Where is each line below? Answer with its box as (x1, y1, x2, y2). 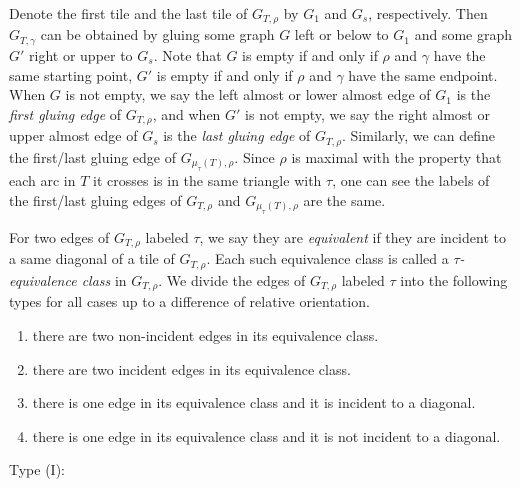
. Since (234, 146, 275, 167)
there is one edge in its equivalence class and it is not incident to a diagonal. (32, 425, 501, 446)
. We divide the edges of (158, 269, 306, 290)
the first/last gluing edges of (9, 189, 182, 210)
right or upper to (29, 44, 133, 65)
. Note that (153, 44, 222, 65)
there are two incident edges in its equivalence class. (32, 358, 351, 379)
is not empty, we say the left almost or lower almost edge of (65, 84, 431, 105)
